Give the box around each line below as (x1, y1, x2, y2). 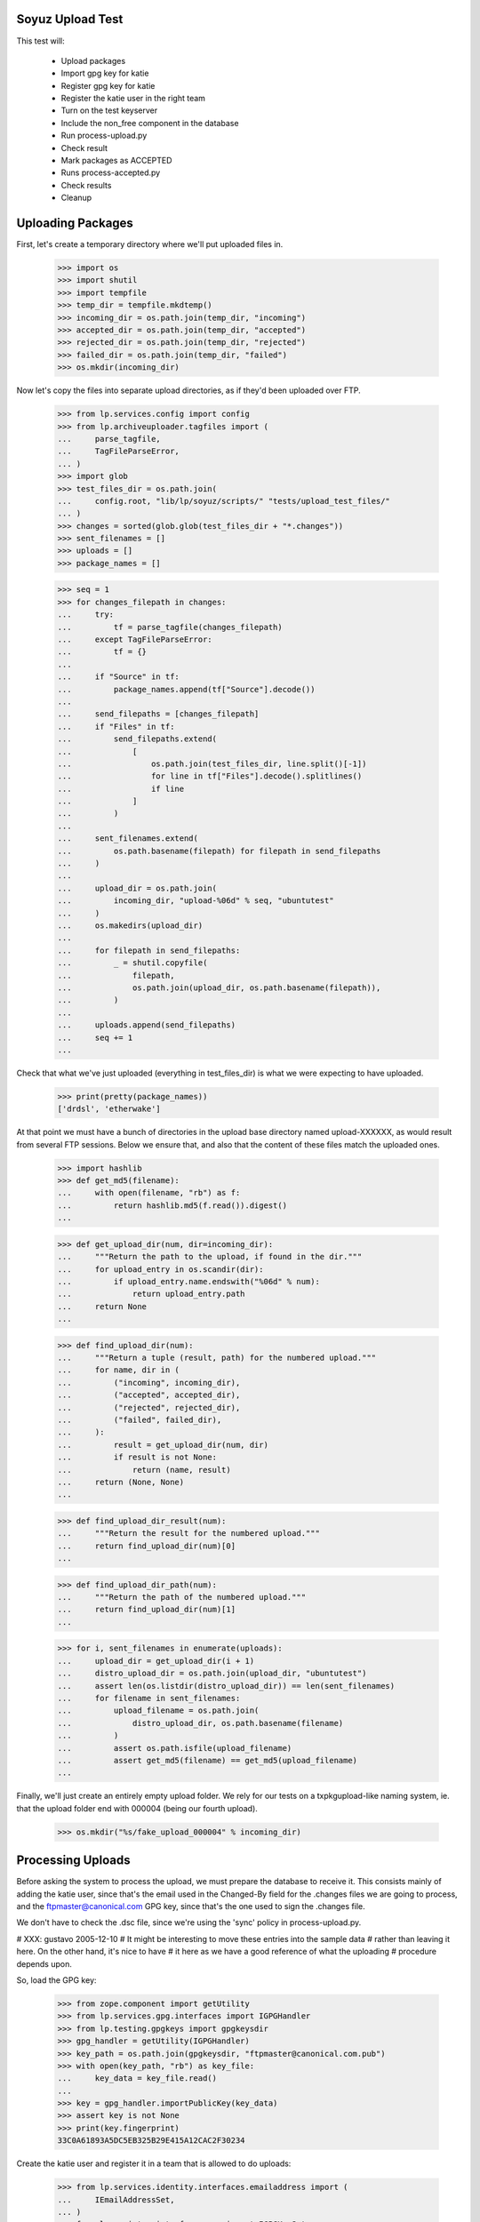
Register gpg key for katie (60, 80, 156, 91)
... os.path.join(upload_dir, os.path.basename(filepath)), (57, 982, 381, 993)
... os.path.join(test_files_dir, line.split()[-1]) (57, 758, 367, 769)
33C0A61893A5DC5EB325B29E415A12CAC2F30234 (57, 2136, 245, 2146)
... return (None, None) (57, 1476, 185, 1487)
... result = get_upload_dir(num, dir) (57, 1440, 268, 1450)
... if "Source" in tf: (57, 672, 180, 682)
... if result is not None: (57, 1452, 218, 1462)
